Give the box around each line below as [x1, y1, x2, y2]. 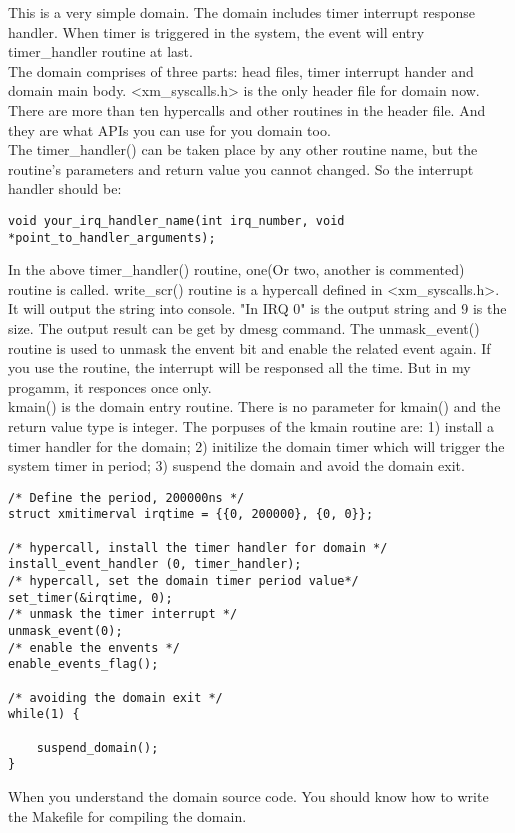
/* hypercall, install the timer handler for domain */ [8, 540, 388, 555]
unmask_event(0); [8, 624, 123, 639]
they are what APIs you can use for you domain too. [8, 119, 331, 140]
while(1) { [8, 707, 80, 722]
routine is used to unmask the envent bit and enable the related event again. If [8, 337, 491, 358]
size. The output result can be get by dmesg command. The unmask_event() [8, 318, 480, 339]
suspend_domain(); [36, 740, 159, 755]
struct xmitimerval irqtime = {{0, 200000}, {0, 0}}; [8, 507, 374, 522]
